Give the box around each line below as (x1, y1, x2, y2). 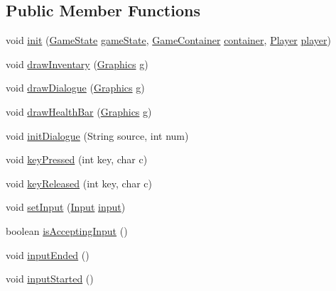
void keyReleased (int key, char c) (6, 175, 153, 190)
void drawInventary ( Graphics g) (6, 56, 148, 71)
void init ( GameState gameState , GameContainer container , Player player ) (6, 33, 331, 48)
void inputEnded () (6, 247, 90, 262)
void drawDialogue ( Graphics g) (6, 80, 145, 95)
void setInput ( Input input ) (6, 199, 126, 214)
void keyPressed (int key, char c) (6, 152, 148, 167)
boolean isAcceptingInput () (6, 223, 128, 238)
